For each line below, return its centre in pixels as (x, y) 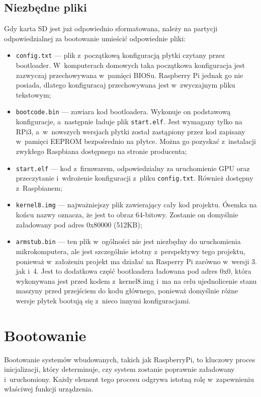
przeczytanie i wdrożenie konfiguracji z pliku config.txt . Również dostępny (135, 178)
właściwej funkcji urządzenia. (49, 389)
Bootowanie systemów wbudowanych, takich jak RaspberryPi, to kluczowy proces (130, 359)
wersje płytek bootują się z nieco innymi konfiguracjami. (103, 300)
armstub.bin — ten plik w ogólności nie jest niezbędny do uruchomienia (128, 241)
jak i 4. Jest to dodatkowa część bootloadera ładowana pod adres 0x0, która (134, 271)
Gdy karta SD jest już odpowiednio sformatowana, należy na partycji (111, 28)
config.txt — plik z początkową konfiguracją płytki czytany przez (120, 55)
